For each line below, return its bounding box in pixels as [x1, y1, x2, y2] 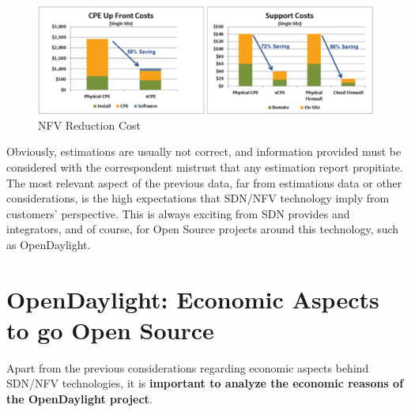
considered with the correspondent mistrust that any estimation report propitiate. [6, 159, 403, 175]
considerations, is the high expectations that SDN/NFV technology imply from [6, 190, 390, 206]
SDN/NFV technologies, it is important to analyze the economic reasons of [6, 375, 404, 391]
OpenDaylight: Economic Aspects [6, 282, 379, 315]
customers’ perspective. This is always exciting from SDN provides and [6, 205, 350, 221]
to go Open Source [6, 313, 214, 346]
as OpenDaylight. [6, 236, 91, 252]
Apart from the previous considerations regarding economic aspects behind [6, 359, 369, 376]
